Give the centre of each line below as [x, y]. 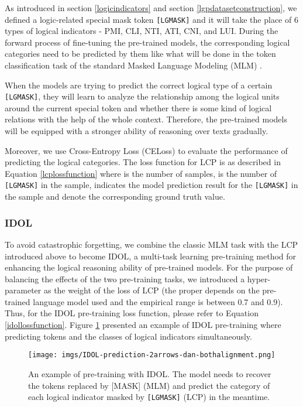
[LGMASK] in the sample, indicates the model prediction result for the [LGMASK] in [151, 185]
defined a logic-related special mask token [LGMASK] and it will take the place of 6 [151, 19]
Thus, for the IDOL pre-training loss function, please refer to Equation [132, 313]
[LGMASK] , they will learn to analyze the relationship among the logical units [142, 96]
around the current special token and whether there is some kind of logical [138, 107]
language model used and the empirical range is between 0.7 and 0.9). [158, 301]
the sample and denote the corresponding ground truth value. [115, 196]
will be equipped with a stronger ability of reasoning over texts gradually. [137, 131]
